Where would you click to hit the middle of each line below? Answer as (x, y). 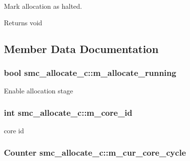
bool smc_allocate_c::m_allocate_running (90, 72)
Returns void (23, 22)
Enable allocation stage (39, 91)
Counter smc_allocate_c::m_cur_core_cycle (95, 152)
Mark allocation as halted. (43, 6)
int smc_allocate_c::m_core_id (68, 112)
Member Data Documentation (81, 48)
